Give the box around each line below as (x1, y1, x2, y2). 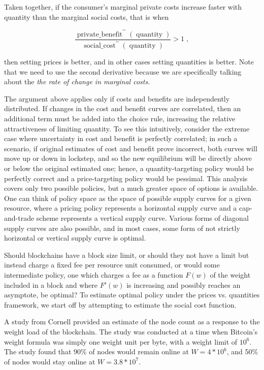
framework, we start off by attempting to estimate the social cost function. (4, 299, 237, 310)
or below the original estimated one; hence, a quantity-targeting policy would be (4, 163, 254, 174)
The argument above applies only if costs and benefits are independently (4, 93, 230, 104)
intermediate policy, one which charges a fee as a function (4, 269, 183, 280)
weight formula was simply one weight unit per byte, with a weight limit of (4, 336, 238, 347)
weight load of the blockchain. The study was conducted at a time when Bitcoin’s (4, 326, 258, 337)
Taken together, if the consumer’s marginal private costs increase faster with (4, 2, 242, 12)
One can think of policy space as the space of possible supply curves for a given (4, 192, 251, 203)
